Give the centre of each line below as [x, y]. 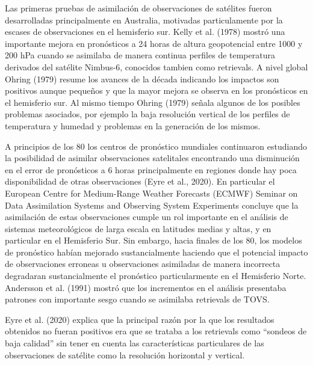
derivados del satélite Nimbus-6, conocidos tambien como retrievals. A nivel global [156, 66]
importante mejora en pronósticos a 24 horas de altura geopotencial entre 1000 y [154, 43]
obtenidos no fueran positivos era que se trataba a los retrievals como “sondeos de [156, 331]
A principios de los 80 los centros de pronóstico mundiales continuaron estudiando [156, 146]
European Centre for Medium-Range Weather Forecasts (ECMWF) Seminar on [151, 193]
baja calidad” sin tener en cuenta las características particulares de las [135, 343]
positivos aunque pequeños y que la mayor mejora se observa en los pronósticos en [156, 90]
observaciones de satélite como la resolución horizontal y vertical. [125, 354]
